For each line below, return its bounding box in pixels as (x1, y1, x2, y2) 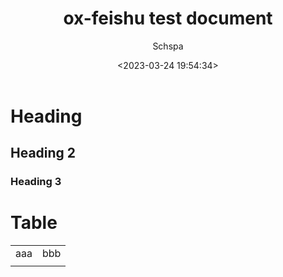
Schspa (152, 40, 184, 52)
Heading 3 (10, 175, 62, 189)
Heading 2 (10, 145, 77, 162)
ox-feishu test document (63, 7, 273, 30)
